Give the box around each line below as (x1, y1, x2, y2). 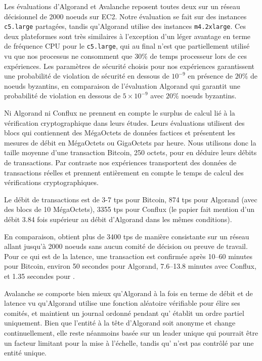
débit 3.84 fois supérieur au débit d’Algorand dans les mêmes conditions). (4, 214, 232, 224)
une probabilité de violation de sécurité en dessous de (4, 70, 169, 81)
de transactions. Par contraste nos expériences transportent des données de (4, 157, 237, 168)
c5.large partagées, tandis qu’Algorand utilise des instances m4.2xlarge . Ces (4, 21, 246, 31)
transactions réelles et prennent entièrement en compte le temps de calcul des (4, 167, 244, 177)
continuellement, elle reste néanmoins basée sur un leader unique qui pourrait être (4, 327, 258, 338)
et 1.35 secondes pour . (4, 270, 75, 281)
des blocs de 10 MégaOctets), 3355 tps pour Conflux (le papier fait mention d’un (4, 204, 255, 214)
